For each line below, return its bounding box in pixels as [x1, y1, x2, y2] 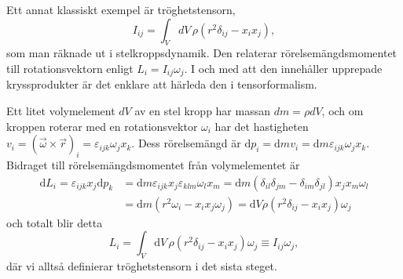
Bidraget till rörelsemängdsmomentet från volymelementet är [6, 157, 300, 173]
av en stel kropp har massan [134, 103, 270, 119]
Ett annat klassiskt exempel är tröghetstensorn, [6, 2, 236, 17]
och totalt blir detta [6, 214, 103, 230]
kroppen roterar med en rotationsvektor [6, 118, 198, 134]
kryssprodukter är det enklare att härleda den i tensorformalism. [6, 76, 317, 92]
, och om [321, 103, 364, 119]
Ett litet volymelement [6, 103, 115, 119]
